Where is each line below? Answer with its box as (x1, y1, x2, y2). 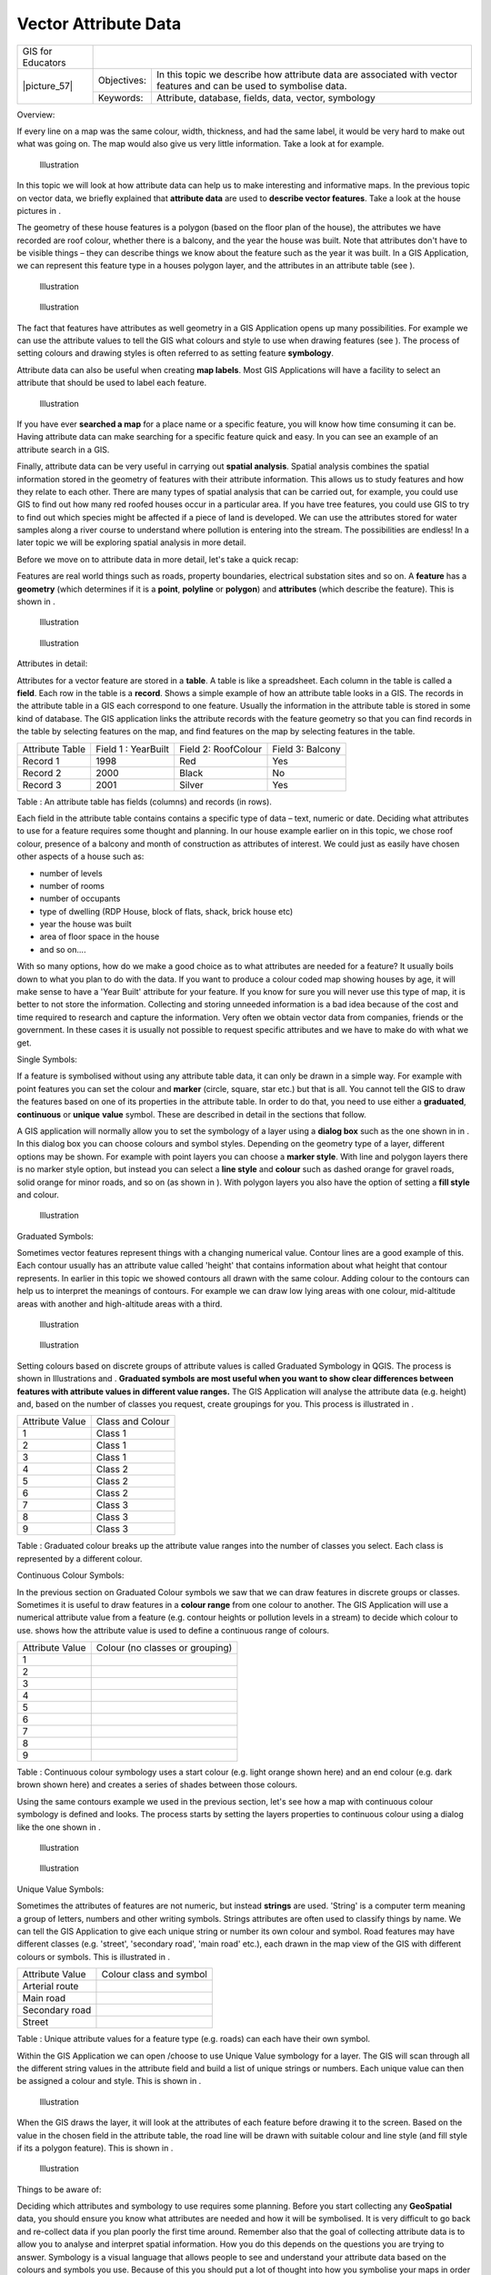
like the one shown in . (16, 1821, 102, 1833)
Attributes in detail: (16, 658, 88, 669)
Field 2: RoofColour (178, 743, 263, 755)
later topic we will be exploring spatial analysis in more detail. (16, 537, 246, 548)
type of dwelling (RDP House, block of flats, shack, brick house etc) (39, 905, 294, 916)
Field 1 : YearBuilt (95, 743, 170, 755)
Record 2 (22, 766, 62, 779)
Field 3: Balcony (272, 743, 341, 755)
